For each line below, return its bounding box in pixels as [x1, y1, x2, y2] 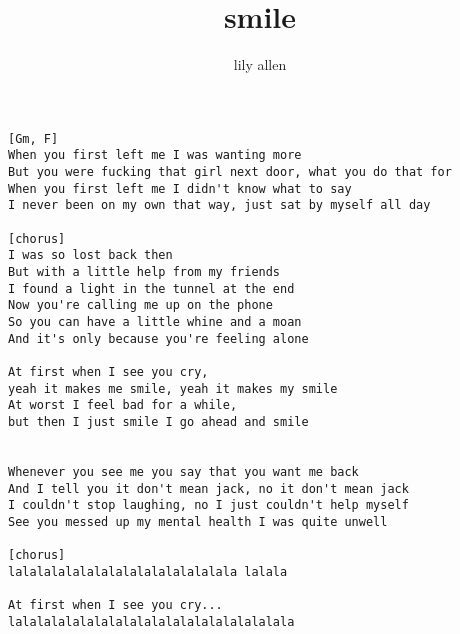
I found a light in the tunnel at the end [8, 281, 295, 296]
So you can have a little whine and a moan [8, 314, 302, 329]
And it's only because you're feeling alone [8, 331, 309, 346]
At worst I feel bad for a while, [8, 398, 238, 413]
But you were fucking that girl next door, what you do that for [8, 165, 452, 180]
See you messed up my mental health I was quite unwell [8, 514, 388, 529]
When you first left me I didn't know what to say [8, 181, 352, 196]
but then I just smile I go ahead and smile [8, 414, 309, 429]
